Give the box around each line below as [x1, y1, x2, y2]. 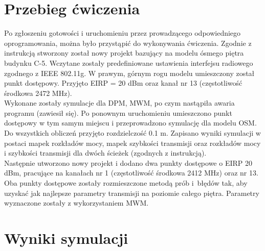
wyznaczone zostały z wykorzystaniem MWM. [4, 197, 149, 208]
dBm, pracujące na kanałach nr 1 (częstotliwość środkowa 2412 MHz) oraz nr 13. [4, 167, 258, 178]
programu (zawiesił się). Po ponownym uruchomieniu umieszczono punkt [4, 107, 232, 118]
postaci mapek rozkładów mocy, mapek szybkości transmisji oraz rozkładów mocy [4, 137, 261, 148]
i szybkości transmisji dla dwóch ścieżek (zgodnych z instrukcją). [4, 147, 207, 158]
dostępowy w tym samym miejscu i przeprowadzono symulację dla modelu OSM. [4, 117, 257, 128]
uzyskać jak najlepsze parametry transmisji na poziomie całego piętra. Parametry [4, 187, 259, 198]
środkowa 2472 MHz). [4, 87, 72, 98]
